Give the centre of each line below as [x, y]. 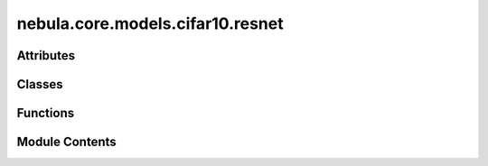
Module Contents [66, 142]
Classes [40, 84]
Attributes [46, 55]
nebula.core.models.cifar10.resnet [150, 23]
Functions [46, 113]
